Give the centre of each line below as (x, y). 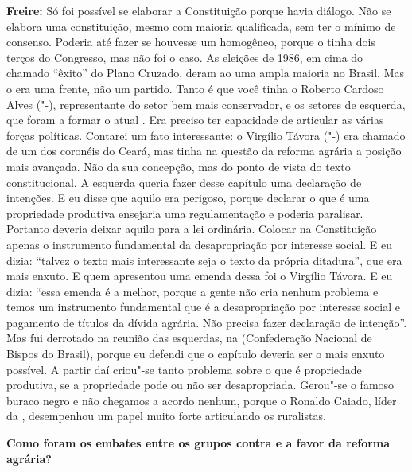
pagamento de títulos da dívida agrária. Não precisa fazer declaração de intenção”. (207, 322)
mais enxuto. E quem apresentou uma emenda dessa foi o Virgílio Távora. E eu (200, 276)
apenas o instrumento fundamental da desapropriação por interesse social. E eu (200, 244)
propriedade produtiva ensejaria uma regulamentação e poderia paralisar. (185, 213)
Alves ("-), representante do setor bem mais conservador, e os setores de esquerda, (206, 104)
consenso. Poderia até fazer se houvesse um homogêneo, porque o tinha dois (191, 42)
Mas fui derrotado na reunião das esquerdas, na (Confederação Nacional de (189, 338)
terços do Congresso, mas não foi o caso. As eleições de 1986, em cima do (185, 57)
